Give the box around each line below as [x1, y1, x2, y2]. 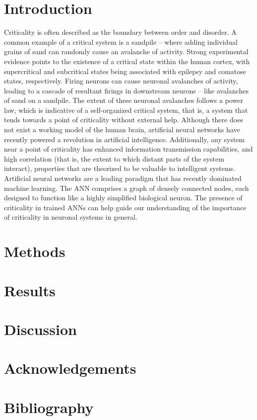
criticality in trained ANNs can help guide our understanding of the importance [4, 202, 247, 212]
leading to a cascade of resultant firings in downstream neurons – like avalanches [4, 85, 249, 95]
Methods [4, 241, 65, 261]
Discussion [4, 319, 77, 339]
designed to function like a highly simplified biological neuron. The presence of [4, 192, 243, 203]
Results [4, 280, 56, 300]
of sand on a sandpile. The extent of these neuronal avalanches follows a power [4, 95, 243, 105]
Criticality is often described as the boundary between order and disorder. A [4, 27, 237, 37]
